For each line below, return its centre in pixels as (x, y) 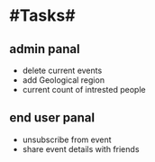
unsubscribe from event (67, 139)
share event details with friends (81, 148)
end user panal (52, 118)
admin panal (45, 49)
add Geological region (64, 80)
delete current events (62, 70)
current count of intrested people (84, 90)
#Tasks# (42, 16)
